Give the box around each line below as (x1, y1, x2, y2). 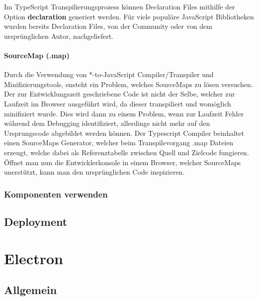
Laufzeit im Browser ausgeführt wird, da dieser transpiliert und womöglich (4, 98, 231, 108)
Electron (4, 248, 63, 268)
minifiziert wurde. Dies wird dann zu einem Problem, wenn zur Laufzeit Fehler (4, 108, 244, 118)
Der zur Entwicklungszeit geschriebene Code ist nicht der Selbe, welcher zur (4, 89, 235, 99)
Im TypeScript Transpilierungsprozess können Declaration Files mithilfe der (4, 1, 235, 11)
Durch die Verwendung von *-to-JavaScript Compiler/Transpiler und (4, 69, 214, 80)
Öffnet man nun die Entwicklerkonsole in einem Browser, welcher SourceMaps (4, 157, 241, 167)
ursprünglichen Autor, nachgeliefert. (4, 30, 113, 41)
